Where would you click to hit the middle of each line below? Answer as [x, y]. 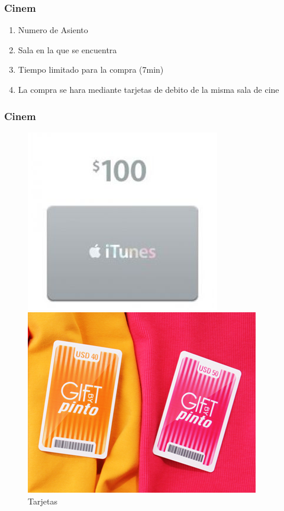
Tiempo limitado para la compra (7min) [91, 69]
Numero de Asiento [53, 30]
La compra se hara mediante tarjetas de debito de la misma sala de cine [149, 89]
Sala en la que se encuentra [67, 49]
